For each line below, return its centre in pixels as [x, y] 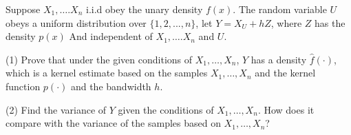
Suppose [23, 9]
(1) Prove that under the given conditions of [99, 59]
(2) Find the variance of [56, 109]
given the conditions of [166, 109]
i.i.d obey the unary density [144, 9]
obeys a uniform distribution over [76, 22]
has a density [279, 59]
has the [330, 22]
